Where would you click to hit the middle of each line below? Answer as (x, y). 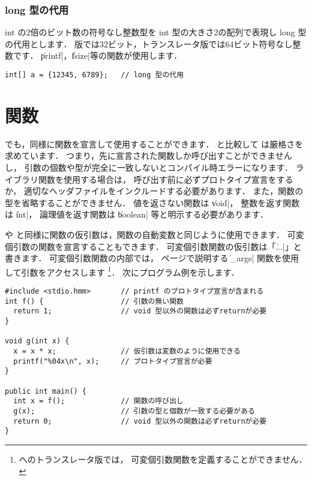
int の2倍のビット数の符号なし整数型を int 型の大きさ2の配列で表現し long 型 (156, 32)
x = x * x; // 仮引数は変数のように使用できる (127, 351)
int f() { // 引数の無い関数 (94, 301)
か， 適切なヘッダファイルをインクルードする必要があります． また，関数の (154, 191)
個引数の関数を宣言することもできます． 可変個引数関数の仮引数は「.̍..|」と (153, 246)
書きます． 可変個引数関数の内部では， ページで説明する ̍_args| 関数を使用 (152, 258)
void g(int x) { (37, 341)
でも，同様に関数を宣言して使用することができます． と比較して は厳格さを (154, 144)
